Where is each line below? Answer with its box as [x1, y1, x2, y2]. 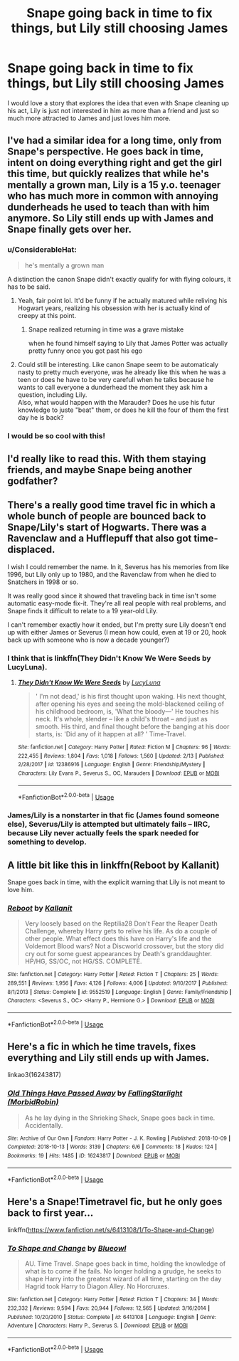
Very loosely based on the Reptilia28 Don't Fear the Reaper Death [24, 919, 218, 928]
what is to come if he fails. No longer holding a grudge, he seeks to [24, 1267, 222, 1276]
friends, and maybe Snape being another [7, 464, 193, 476]
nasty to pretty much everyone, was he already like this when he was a [17, 368, 226, 376]
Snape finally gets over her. [7, 223, 132, 235]
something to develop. [7, 837, 87, 847]
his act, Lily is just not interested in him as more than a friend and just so [7, 106, 219, 115]
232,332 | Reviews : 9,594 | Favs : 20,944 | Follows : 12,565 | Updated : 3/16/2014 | [7, 1305, 211, 1312]
